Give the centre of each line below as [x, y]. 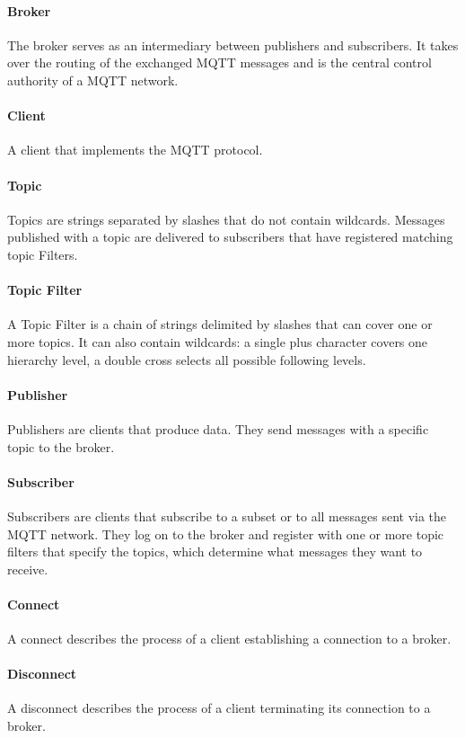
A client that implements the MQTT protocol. [135, 150]
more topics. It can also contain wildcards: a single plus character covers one [218, 341]
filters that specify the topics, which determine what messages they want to [215, 551]
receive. [28, 569]
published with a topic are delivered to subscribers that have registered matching [230, 237]
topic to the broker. [61, 446]
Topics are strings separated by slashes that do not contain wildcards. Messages [226, 219]
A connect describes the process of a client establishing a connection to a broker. [229, 639]
